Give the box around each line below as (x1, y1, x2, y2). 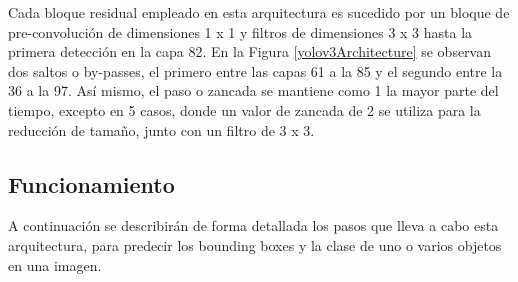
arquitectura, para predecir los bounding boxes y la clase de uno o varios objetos (8, 234, 502, 255)
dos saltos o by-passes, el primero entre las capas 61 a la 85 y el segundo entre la (8, 60, 503, 81)
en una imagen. (8, 254, 102, 275)
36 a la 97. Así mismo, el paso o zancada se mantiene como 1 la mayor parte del (8, 80, 499, 101)
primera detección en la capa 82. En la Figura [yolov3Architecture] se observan (8, 41, 491, 62)
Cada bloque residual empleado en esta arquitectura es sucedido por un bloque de (8, 2, 510, 22)
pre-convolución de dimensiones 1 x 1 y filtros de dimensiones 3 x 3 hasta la (8, 21, 473, 42)
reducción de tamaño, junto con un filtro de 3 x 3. (8, 119, 315, 140)
